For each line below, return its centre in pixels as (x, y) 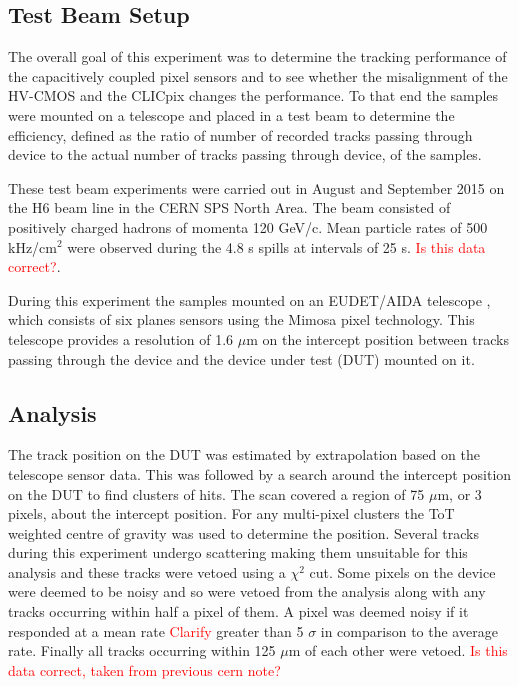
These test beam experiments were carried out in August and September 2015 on (256, 187)
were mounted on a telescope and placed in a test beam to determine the (231, 114)
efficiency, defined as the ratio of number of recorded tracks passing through (240, 134)
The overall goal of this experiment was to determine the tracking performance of (257, 56)
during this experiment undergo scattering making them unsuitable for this (238, 552)
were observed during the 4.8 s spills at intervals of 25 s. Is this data (276, 246)
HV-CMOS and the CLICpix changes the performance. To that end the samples (253, 95)
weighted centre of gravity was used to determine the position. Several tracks (244, 532)
